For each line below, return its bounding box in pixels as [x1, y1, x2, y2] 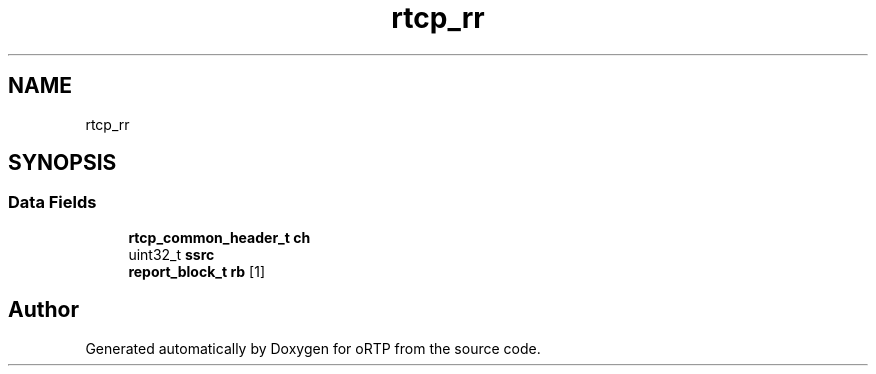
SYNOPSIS [8, 150, 117, 176]
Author [8, 297, 79, 323]
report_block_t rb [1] [128, 262, 266, 280]
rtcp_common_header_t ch [128, 228, 311, 246]
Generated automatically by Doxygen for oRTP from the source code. [85, 339, 541, 357]
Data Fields [8, 192, 97, 213]
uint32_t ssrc [128, 245, 215, 263]
